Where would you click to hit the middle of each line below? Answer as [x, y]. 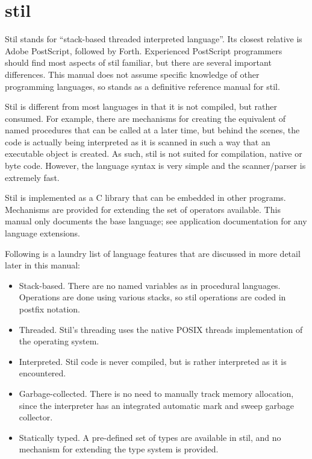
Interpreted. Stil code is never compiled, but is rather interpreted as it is [153, 361]
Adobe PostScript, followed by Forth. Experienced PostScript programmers [144, 50]
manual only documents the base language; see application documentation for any [156, 221]
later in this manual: [42, 265]
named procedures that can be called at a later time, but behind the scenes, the [152, 130]
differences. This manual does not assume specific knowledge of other [132, 74]
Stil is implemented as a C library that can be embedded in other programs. [145, 198]
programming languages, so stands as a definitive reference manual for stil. [142, 86]
